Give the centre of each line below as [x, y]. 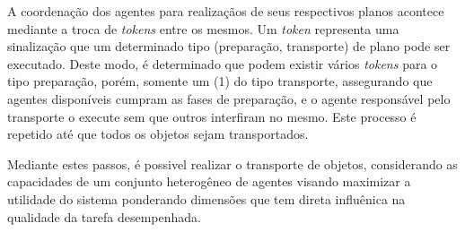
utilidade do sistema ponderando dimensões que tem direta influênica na [206, 198]
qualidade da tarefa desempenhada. [104, 216]
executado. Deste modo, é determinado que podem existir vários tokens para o [223, 63]
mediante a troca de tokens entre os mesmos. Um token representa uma [203, 28]
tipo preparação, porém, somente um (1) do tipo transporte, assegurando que [220, 81]
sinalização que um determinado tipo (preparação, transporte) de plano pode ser [229, 46]
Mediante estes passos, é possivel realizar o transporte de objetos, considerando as [232, 163]
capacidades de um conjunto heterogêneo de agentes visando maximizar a [209, 181]
